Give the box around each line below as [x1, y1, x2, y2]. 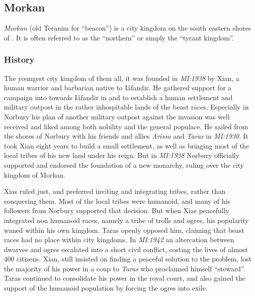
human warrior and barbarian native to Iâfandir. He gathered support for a [4, 82, 232, 93]
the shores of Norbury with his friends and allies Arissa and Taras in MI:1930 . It [4, 131, 249, 141]
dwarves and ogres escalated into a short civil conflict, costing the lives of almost [4, 244, 248, 254]
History [4, 53, 35, 66]
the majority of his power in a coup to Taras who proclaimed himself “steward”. [4, 263, 245, 273]
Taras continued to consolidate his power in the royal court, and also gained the [4, 273, 246, 283]
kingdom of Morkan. [4, 169, 66, 180]
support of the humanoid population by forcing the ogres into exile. [4, 283, 208, 293]
